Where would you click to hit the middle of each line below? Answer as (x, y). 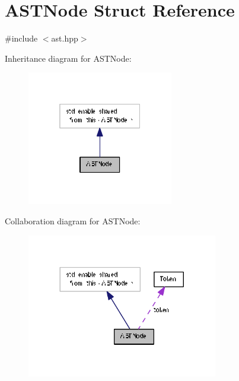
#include (21, 38)
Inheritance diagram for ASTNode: (68, 58)
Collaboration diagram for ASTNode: (73, 221)
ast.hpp (65, 38)
